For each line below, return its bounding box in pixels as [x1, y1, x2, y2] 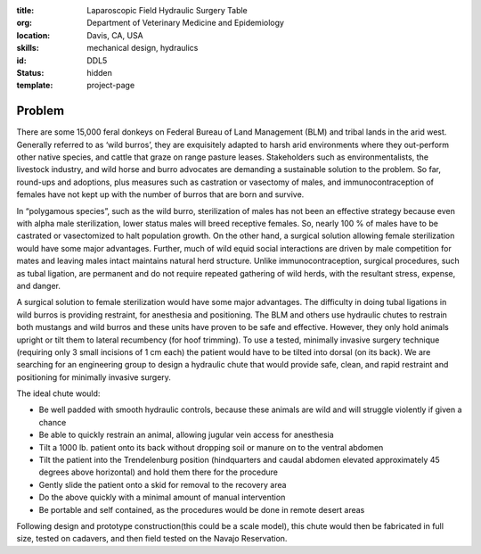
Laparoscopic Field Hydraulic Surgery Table [86, 5, 249, 15]
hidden [86, 67, 113, 78]
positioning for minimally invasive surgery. [16, 371, 171, 383]
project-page [86, 80, 135, 91]
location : [16, 29, 51, 40]
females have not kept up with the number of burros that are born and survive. [16, 189, 305, 200]
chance [38, 417, 67, 427]
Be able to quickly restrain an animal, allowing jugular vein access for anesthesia [38, 429, 334, 441]
